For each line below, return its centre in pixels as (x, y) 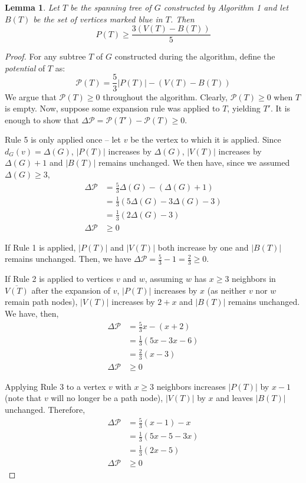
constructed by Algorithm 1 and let (226, 7)
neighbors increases (191, 386)
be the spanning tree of (111, 7)
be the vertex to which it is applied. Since (206, 139)
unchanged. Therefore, (45, 409)
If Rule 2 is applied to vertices (59, 279)
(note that (23, 398)
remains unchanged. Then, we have (68, 259)
